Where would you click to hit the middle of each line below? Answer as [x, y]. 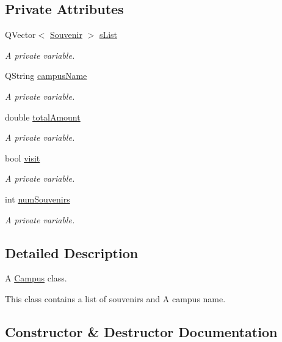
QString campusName [46, 76]
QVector [20, 35]
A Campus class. [36, 278]
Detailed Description [72, 252]
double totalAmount [43, 117]
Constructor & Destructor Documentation [141, 331]
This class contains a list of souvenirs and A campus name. [115, 298]
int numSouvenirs [38, 199]
